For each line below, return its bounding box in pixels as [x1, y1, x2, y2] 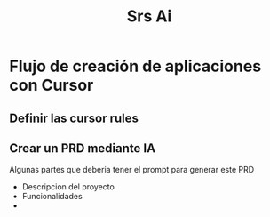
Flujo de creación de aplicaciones [9, 56, 262, 76]
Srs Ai [126, 6, 172, 27]
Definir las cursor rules [9, 110, 139, 125]
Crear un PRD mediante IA [9, 141, 156, 156]
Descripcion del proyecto [21, 181, 115, 192]
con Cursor [9, 76, 94, 95]
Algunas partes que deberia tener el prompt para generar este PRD [9, 165, 255, 175]
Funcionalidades [21, 191, 83, 202]
